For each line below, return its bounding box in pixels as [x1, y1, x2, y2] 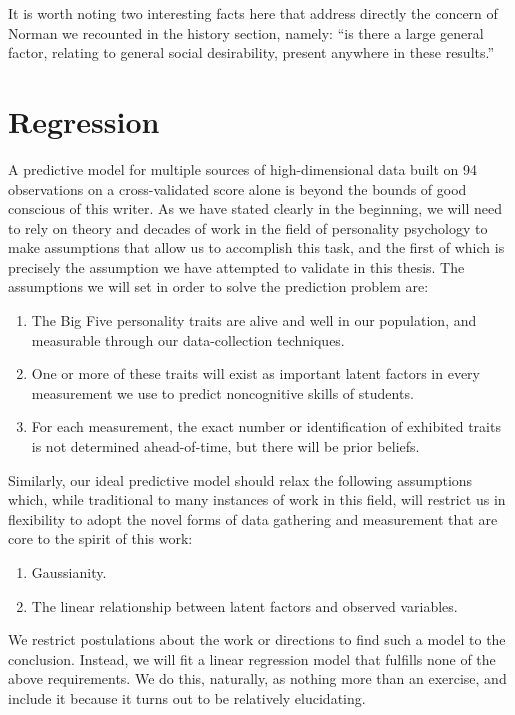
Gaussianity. [31, 562, 107, 582]
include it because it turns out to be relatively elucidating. [8, 687, 366, 708]
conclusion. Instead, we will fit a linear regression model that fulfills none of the [8, 648, 496, 669]
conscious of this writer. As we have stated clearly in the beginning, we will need [8, 198, 502, 219]
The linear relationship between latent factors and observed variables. [31, 595, 458, 616]
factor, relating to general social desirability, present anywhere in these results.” [8, 42, 495, 63]
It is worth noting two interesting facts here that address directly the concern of [8, 3, 498, 23]
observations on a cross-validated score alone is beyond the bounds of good [8, 178, 467, 199]
